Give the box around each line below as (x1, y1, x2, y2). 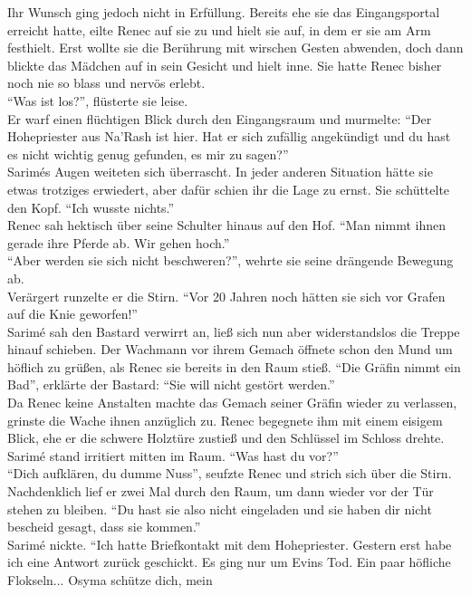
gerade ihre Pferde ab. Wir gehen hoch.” (7, 233, 230, 252)
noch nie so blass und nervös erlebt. (7, 73, 206, 92)
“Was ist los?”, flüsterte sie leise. (7, 91, 188, 110)
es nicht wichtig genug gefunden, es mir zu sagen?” (7, 144, 289, 163)
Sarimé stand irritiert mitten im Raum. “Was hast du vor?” (7, 446, 339, 465)
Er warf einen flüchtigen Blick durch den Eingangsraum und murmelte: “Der (7, 109, 432, 128)
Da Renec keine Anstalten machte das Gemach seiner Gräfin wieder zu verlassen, (7, 393, 457, 412)
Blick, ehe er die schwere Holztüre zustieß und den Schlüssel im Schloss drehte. (7, 428, 445, 447)
